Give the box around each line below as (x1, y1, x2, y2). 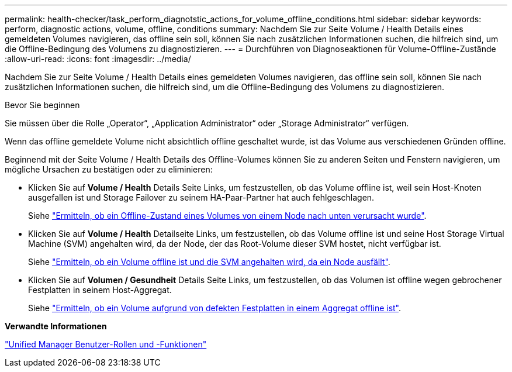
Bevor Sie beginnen (5, 100, 80, 110)
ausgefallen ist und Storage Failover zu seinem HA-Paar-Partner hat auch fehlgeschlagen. (28, 192, 375, 202)
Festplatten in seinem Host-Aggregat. (28, 285, 172, 295)
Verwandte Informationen (5, 321, 107, 331)
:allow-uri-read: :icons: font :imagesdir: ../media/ (5, 54, 191, 64)
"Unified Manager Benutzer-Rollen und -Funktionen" (5, 339, 207, 349)
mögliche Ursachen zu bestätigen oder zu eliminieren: (5, 164, 213, 174)
